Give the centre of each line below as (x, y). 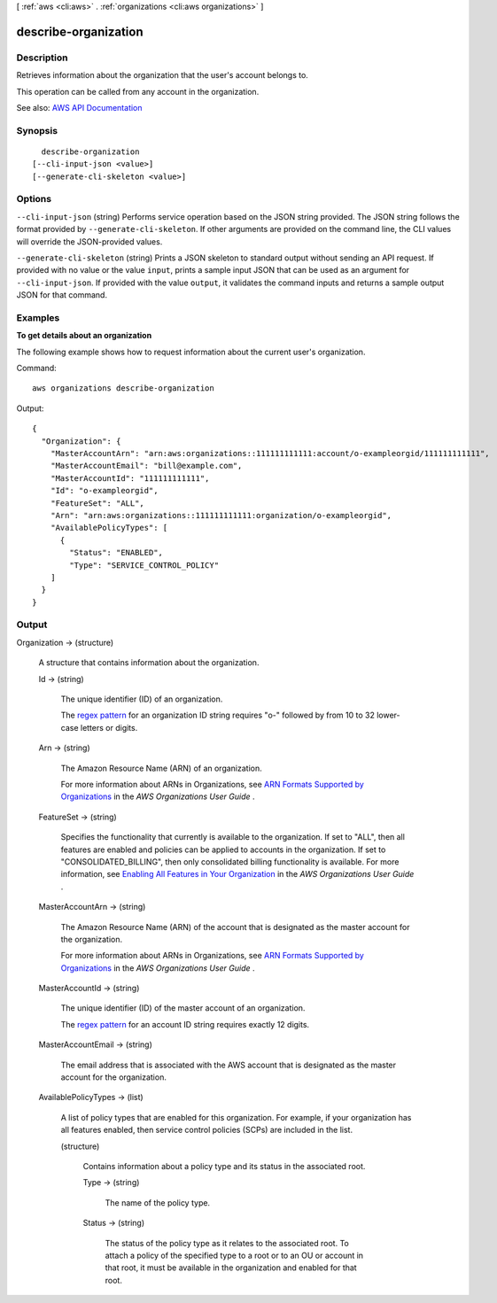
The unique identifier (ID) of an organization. (142, 699)
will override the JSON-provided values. (89, 241)
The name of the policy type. (158, 1202)
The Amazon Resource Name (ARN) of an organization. (162, 768)
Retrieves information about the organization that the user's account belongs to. (163, 75)
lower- (388, 715)
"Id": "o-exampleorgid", (104, 491)
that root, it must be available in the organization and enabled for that (231, 1268)
